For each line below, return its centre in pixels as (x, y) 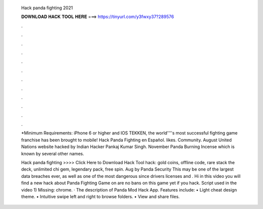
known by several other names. (53, 153)
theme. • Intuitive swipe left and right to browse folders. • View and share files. (101, 196)
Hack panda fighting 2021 (47, 8)
